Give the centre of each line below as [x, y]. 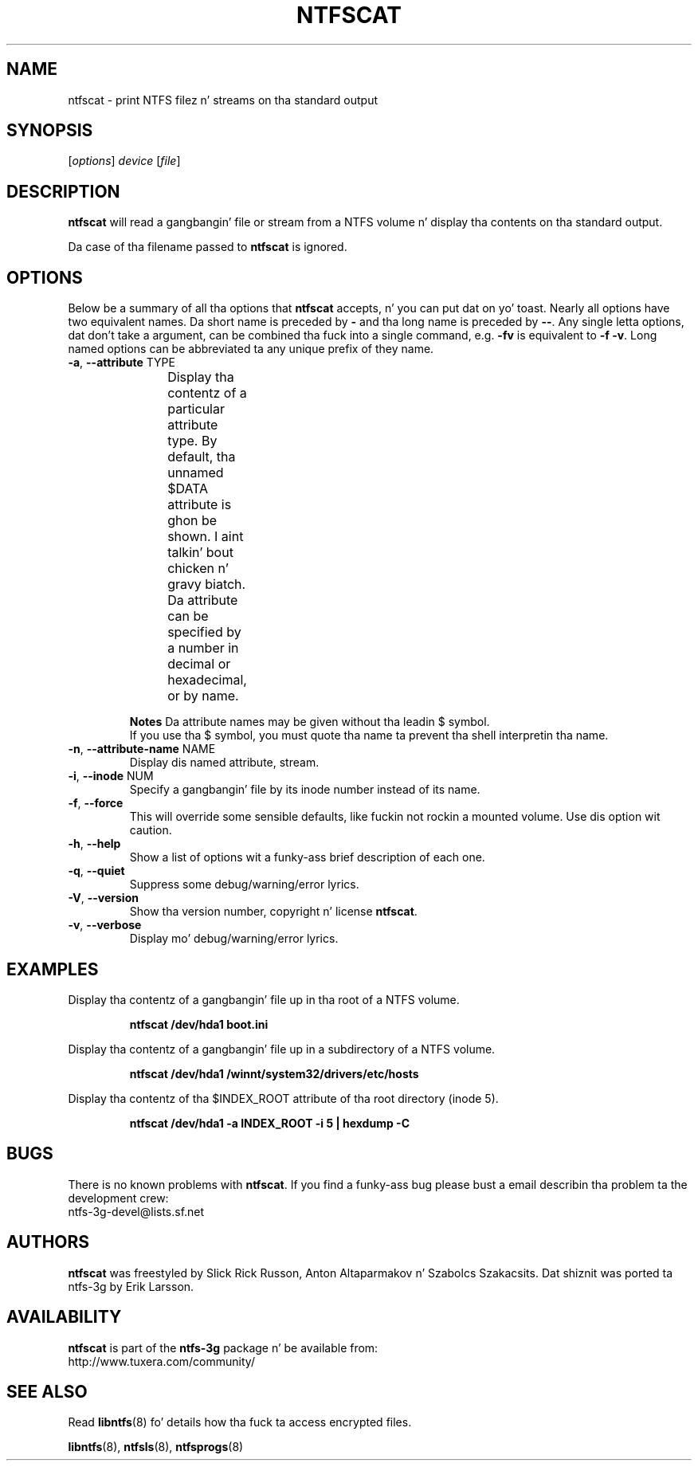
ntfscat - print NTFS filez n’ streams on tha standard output [223, 100]
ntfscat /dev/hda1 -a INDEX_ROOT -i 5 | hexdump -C [269, 1123]
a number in [203, 648]
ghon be [192, 521]
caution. [151, 830]
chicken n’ [198, 569]
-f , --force [96, 803]
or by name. [203, 696]
